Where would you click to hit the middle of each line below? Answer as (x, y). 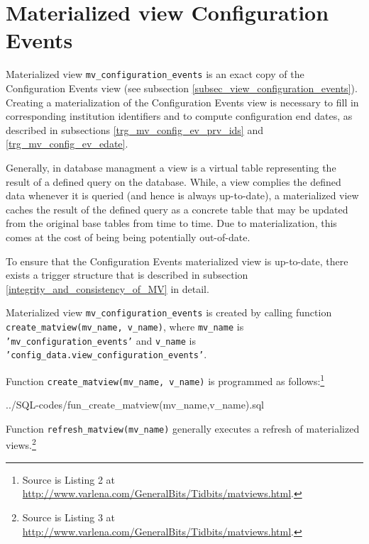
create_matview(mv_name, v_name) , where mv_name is (125, 326)
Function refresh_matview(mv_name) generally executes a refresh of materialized (183, 428)
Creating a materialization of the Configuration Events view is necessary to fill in (182, 102)
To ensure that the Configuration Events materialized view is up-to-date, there (177, 261)
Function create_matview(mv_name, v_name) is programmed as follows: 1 (165, 379)
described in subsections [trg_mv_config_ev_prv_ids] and (134, 129)
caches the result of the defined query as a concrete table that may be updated (177, 209)
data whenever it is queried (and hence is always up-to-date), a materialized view (182, 195)
